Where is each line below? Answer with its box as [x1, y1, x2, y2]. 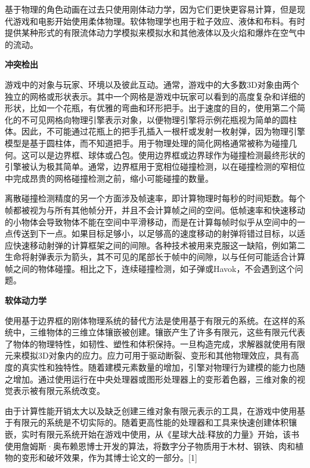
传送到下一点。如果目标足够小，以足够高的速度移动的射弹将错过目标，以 [13, 227, 297, 240]
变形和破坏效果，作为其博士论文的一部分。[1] [21, 451, 197, 464]
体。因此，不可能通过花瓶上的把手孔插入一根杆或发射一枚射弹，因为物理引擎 [5, 125, 305, 137]
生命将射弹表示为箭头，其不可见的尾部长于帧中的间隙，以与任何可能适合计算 [5, 250, 305, 263]
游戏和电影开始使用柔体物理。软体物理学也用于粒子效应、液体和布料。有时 [13, 14, 305, 27]
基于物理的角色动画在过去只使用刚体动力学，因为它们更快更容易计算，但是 [5, 3, 297, 15]
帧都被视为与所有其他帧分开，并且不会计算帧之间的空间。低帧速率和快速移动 [5, 203, 305, 216]
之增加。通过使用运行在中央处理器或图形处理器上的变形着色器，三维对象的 [5, 372, 297, 385]
